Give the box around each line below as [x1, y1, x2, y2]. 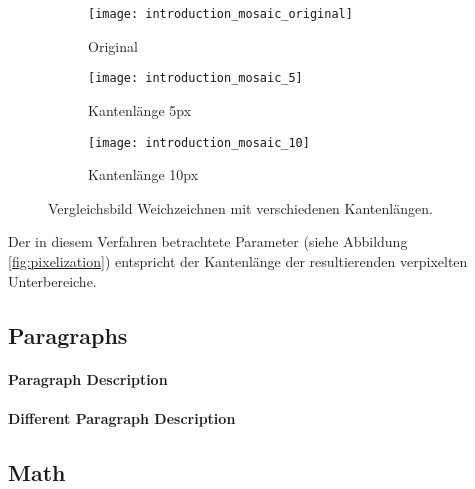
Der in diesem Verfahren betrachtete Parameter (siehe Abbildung [8, 231, 408, 252]
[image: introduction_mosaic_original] [88, 7, 353, 21]
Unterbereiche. [8, 270, 97, 291]
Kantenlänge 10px [88, 164, 199, 185]
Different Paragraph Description [8, 407, 236, 428]
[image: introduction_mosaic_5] [88, 71, 303, 86]
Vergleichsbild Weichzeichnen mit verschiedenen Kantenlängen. [48, 197, 433, 218]
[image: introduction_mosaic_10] [88, 135, 310, 150]
